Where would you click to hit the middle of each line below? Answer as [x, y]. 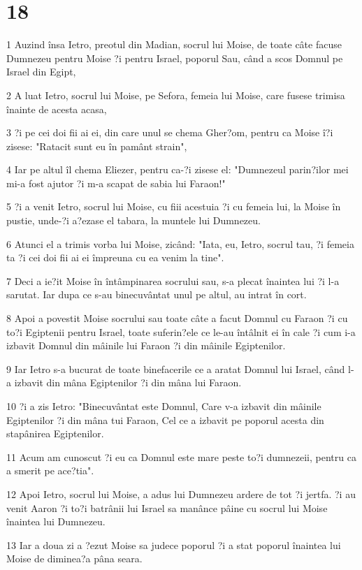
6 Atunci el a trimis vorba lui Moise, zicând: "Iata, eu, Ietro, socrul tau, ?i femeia [180, 243]
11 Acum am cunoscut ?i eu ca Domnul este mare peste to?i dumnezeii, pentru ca [181, 456]
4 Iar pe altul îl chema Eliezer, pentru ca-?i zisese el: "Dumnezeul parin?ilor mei [178, 169]
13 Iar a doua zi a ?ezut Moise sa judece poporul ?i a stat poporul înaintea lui [174, 545]
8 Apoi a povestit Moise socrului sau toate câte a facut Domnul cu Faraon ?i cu [177, 318]
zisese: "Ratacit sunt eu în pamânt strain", [97, 146]
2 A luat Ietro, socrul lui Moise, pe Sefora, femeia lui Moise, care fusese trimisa [176, 95]
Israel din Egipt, [41, 72]
